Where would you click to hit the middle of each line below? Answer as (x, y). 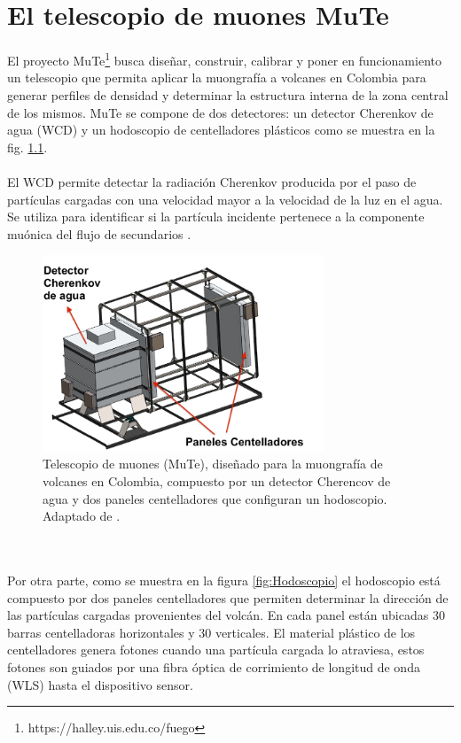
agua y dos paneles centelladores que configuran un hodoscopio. (215, 498)
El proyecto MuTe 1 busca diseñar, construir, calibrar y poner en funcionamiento (224, 59)
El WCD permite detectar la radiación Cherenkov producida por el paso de (212, 181)
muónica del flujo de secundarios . (99, 233)
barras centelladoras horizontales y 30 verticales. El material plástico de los (211, 632)
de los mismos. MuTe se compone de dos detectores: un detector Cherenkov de (220, 112)
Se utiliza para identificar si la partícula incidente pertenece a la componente (216, 217)
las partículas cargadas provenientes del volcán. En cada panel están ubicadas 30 (226, 615)
